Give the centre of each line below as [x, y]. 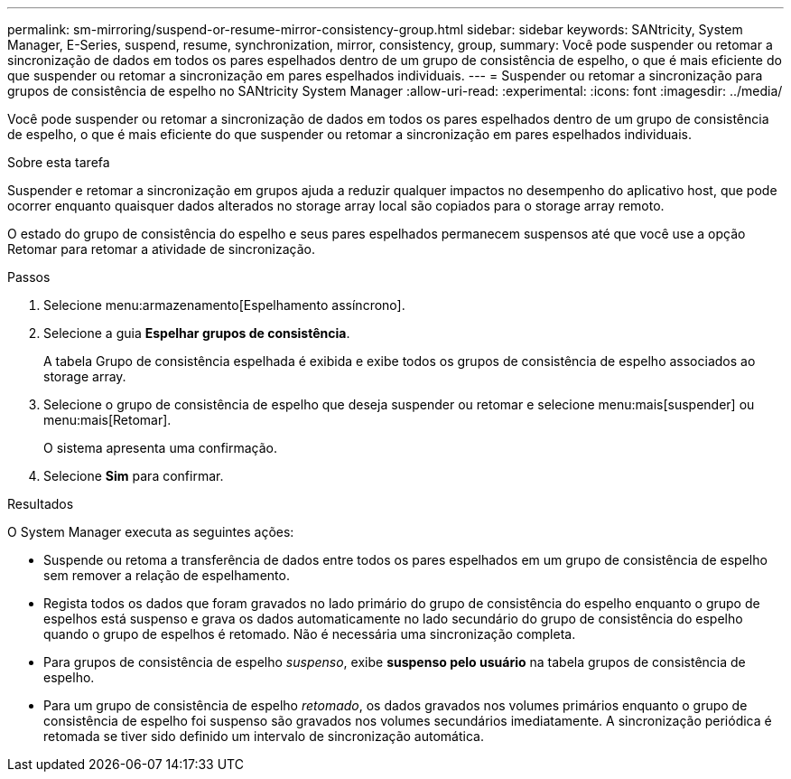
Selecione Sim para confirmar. [134, 476]
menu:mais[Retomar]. [107, 420]
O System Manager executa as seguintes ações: [151, 532]
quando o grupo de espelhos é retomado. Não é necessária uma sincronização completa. [310, 634]
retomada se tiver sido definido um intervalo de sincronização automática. [264, 736]
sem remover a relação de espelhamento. [167, 575]
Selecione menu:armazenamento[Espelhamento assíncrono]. [224, 305]
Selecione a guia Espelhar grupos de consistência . [197, 333]
